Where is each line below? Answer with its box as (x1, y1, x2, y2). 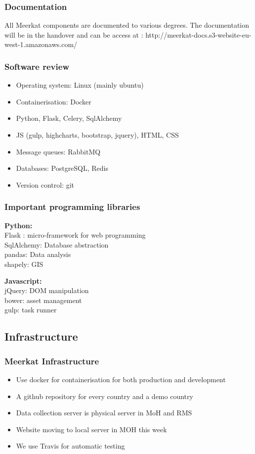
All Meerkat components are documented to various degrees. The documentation (4, 20, 250, 30)
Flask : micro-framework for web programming (4, 230, 146, 240)
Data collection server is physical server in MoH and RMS (16, 407, 192, 418)
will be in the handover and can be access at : (4, 29, 143, 40)
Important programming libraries (4, 201, 140, 213)
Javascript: (4, 275, 42, 286)
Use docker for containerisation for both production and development (16, 374, 226, 384)
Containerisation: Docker (16, 96, 91, 106)
